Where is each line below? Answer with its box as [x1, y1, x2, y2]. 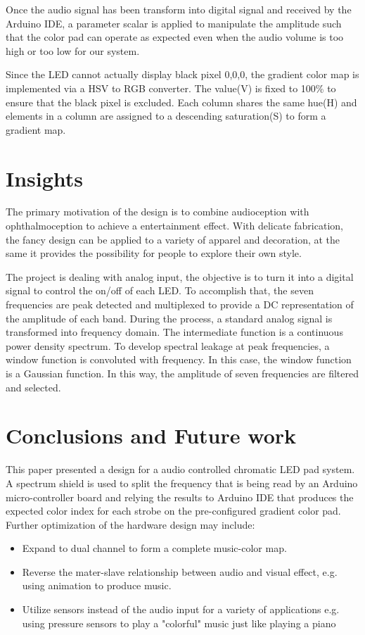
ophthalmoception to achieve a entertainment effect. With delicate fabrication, [6, 218, 343, 233]
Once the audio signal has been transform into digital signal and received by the [6, 2, 352, 16]
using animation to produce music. [22, 578, 172, 593]
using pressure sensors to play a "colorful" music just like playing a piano [22, 615, 336, 630]
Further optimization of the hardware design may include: [6, 517, 255, 532]
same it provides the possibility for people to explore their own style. [6, 246, 302, 260]
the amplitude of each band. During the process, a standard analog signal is [6, 310, 333, 325]
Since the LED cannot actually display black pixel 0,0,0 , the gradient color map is [6, 67, 359, 82]
